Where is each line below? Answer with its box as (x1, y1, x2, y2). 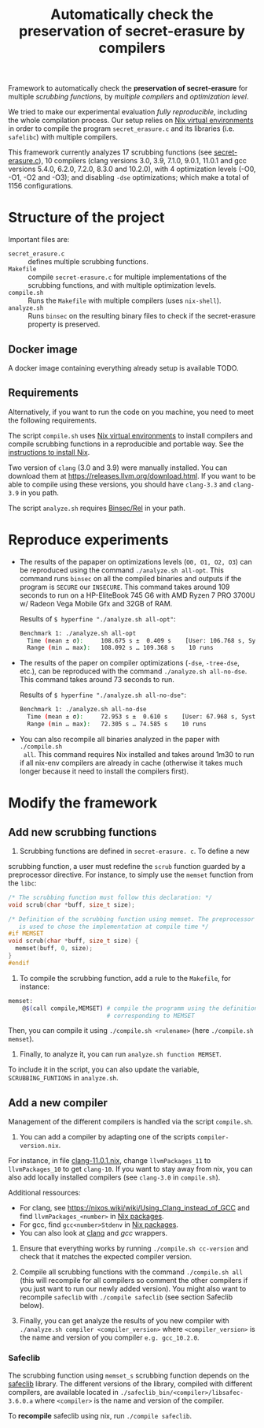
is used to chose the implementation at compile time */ (18, 923, 210, 930)
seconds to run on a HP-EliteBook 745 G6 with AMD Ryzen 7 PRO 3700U (19, 590, 255, 600)
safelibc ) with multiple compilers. (8, 132, 119, 142)
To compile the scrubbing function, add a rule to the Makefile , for (19, 973, 231, 982)
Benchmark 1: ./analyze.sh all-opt (19, 629, 137, 637)
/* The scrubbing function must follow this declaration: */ (8, 893, 213, 901)
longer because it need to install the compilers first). (19, 766, 189, 776)
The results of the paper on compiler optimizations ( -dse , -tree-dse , (19, 658, 240, 668)
